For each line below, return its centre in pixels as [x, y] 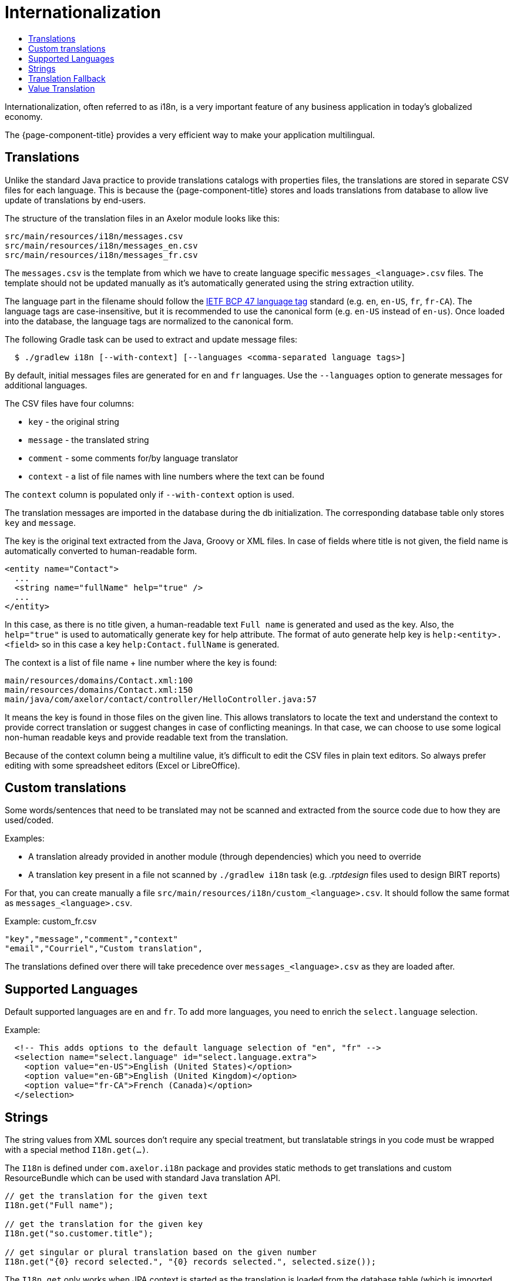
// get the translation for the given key [104, 1224]
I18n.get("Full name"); [59, 1205]
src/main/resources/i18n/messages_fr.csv [101, 255]
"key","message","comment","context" [92, 939]
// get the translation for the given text [106, 1196]
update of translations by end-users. [75, 200]
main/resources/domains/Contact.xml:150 [99, 690]
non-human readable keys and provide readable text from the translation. [147, 737]
